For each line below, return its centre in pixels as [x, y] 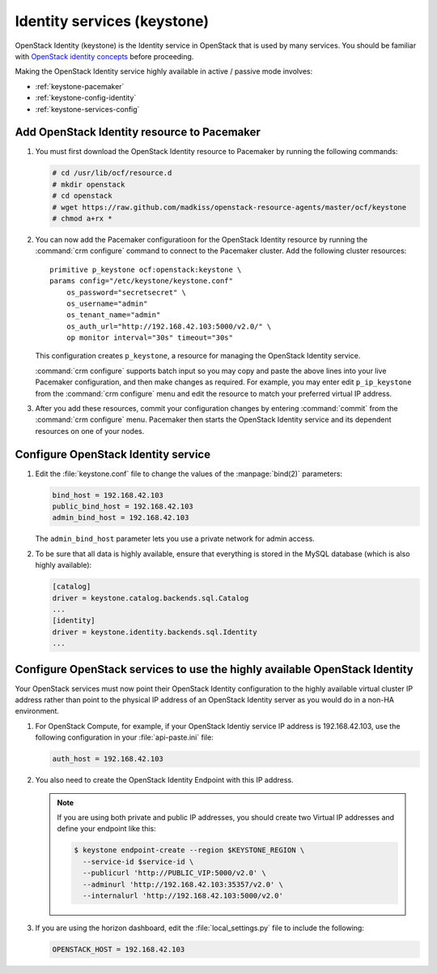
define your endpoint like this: [107, 829]
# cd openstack [82, 196]
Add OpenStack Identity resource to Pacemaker [138, 133]
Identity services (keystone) [112, 21]
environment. [37, 711]
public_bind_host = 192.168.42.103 [123, 506]
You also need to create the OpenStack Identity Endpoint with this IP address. [165, 780]
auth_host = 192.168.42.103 [108, 759]
